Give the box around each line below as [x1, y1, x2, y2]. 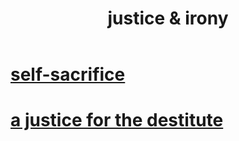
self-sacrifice [10, 63, 126, 86]
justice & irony [107, 7, 229, 30]
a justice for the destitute [10, 109, 224, 132]
